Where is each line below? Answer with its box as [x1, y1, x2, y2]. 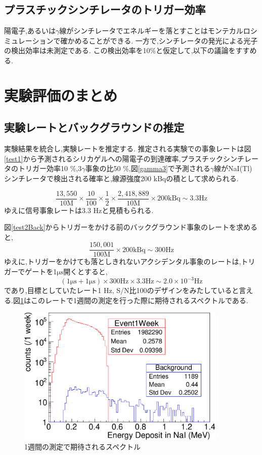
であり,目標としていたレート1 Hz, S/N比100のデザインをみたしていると [4, 285, 239, 296]
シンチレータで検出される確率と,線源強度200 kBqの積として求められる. [4, 173, 239, 183]
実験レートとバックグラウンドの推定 [4, 119, 185, 135]
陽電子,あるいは [4, 25, 56, 36]
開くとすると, [63, 266, 108, 277]
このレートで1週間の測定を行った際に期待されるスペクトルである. [30, 295, 248, 305]
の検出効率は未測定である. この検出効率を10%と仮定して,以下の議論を [4, 45, 236, 56]
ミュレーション [4, 35, 54, 46]
